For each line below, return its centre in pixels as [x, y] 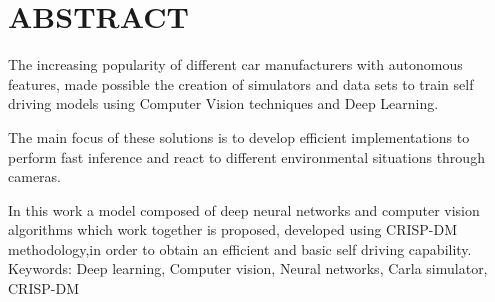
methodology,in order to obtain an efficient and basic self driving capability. [240, 248]
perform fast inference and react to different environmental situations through [246, 156]
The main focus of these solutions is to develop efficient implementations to [239, 136]
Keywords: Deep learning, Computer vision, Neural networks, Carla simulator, [248, 268]
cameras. [34, 176]
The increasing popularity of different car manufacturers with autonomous [235, 64]
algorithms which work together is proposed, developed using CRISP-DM [233, 229]
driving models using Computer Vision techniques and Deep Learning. [223, 103]
